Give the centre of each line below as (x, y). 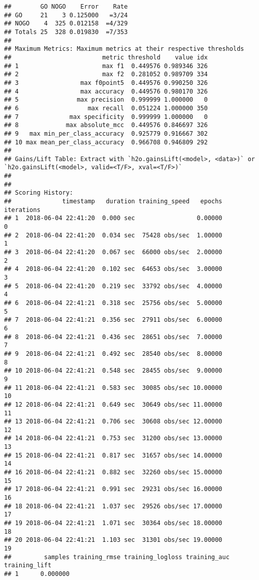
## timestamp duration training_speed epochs (113, 202)
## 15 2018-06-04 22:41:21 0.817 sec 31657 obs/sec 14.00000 (113, 455)
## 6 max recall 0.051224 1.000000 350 (106, 108)
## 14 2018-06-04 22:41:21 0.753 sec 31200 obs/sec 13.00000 (113, 438)
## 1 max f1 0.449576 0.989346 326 (106, 66)
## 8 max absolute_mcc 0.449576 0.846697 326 (106, 125)
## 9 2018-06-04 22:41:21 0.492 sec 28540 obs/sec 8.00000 (113, 354)
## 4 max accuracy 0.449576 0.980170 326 (106, 91)
